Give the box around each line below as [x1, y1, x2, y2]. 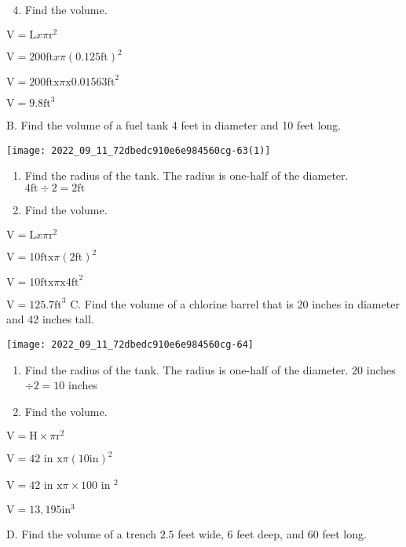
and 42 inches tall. [6, 311, 94, 327]
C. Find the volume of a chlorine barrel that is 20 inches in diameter [70, 295, 400, 312]
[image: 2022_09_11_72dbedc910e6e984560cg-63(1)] [6, 144, 271, 156]
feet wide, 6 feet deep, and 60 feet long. [177, 526, 367, 542]
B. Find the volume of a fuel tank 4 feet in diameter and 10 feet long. [6, 117, 342, 133]
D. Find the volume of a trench [6, 526, 156, 542]
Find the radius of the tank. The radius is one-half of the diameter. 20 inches [24, 361, 396, 377]
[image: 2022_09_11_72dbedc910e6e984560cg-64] [6, 338, 254, 350]
